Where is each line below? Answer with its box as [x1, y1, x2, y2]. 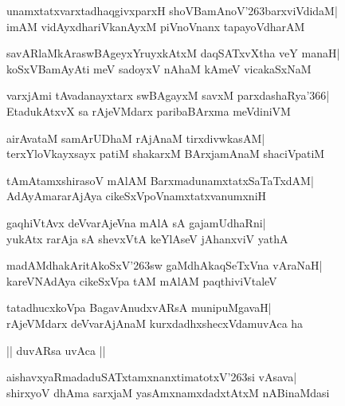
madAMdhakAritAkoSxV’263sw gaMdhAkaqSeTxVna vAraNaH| [6, 257, 323, 274]
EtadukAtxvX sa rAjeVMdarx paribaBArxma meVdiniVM [6, 102, 291, 119]
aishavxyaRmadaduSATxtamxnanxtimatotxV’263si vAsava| [6, 369, 297, 385]
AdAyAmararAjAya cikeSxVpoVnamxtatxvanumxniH [6, 187, 267, 204]
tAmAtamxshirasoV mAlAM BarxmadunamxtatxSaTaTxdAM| [6, 171, 314, 188]
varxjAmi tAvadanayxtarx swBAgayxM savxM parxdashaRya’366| [6, 87, 330, 104]
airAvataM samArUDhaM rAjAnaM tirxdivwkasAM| [6, 129, 265, 146]
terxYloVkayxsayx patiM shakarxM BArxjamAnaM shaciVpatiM [6, 145, 325, 162]
